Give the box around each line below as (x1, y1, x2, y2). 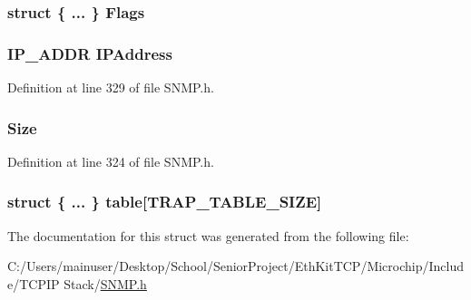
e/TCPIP (7, 274, 60, 293)
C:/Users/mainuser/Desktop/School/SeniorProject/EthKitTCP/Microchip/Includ (7, 256, 465, 276)
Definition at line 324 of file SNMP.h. (7, 151, 214, 170)
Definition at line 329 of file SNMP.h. (7, 78, 214, 97)
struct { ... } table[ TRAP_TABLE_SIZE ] (7, 190, 322, 213)
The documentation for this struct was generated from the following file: (7, 226, 409, 245)
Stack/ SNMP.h (64, 274, 147, 293)
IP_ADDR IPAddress (7, 42, 172, 64)
